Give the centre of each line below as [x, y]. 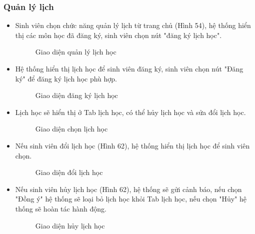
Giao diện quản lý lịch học [76, 52]
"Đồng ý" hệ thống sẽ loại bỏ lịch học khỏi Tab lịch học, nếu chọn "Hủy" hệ [131, 199]
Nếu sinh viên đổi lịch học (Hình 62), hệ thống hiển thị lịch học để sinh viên [132, 145]
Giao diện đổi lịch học [69, 172]
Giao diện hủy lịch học [70, 225]
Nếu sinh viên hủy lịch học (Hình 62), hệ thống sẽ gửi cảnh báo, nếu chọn [128, 189]
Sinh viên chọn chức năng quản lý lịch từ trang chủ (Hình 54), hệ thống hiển [133, 25]
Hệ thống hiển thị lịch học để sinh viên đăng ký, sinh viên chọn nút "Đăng [129, 68]
